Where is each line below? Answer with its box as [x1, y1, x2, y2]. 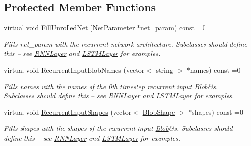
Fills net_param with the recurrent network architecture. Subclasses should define [4, 38, 247, 49]
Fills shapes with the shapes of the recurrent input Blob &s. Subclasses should [4, 123, 233, 133]
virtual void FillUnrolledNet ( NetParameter [4, 22, 135, 33]
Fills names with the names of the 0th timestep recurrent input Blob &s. [4, 81, 218, 91]
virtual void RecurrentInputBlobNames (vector [4, 64, 145, 74]
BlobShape [142, 107, 175, 117]
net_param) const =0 [140, 22, 206, 33]
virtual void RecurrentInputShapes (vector [4, 107, 132, 117]
